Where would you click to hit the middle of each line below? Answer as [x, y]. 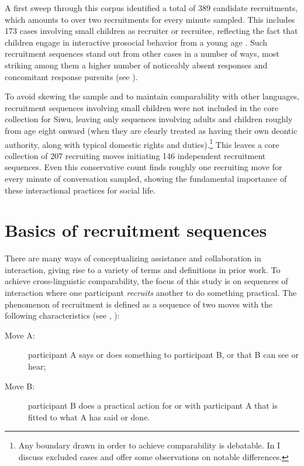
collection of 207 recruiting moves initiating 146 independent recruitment [135, 155]
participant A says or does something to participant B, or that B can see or [163, 355]
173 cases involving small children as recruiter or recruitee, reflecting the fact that [151, 31]
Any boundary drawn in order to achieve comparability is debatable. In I [149, 445]
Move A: [20, 335]
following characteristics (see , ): [62, 315]
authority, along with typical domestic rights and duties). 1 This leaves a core [142, 143]
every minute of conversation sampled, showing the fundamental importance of [146, 178]
